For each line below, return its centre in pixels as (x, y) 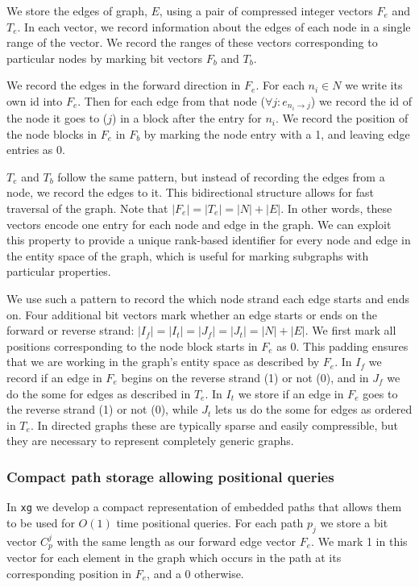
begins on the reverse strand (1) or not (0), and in (245, 377)
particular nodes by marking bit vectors (104, 58)
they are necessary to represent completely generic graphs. (150, 441)
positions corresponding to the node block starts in (132, 346)
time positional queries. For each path (210, 522)
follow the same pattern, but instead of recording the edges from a (221, 176)
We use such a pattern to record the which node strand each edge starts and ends (208, 298)
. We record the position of (342, 118)
